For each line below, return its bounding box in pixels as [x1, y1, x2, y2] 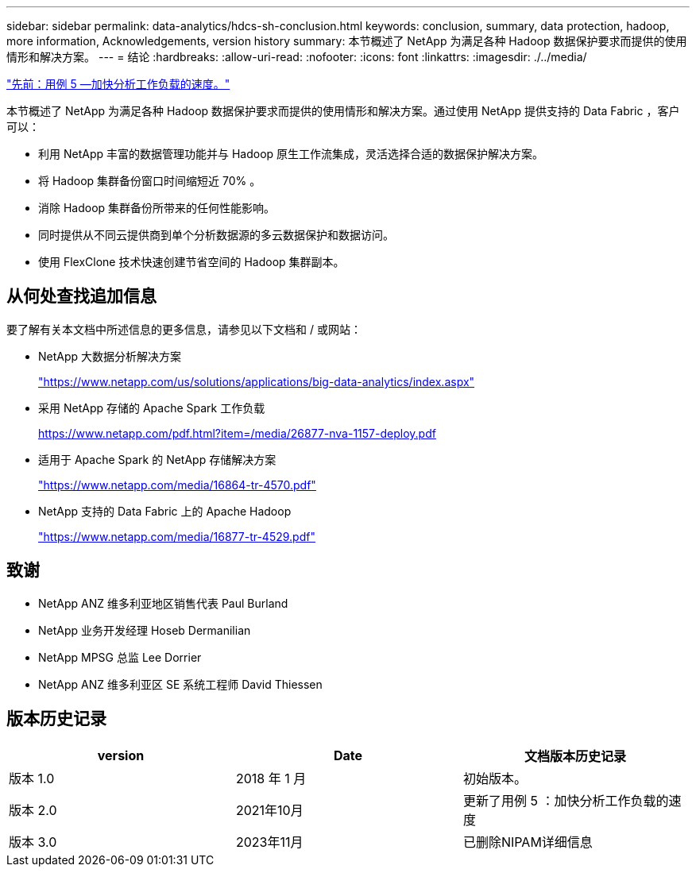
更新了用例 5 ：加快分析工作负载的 [462, 792, 669, 809]
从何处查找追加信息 [6, 286, 157, 307]
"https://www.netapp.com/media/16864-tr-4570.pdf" [38, 477, 316, 492]
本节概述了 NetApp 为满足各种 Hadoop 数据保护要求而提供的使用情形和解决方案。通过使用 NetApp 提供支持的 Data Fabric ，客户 [6, 104, 680, 118]
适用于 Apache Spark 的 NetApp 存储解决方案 [38, 452, 276, 466]
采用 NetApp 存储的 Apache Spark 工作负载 [38, 400, 265, 415]
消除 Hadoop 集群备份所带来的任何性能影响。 [38, 201, 276, 214]
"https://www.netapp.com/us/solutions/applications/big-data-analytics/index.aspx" [38, 374, 475, 388]
